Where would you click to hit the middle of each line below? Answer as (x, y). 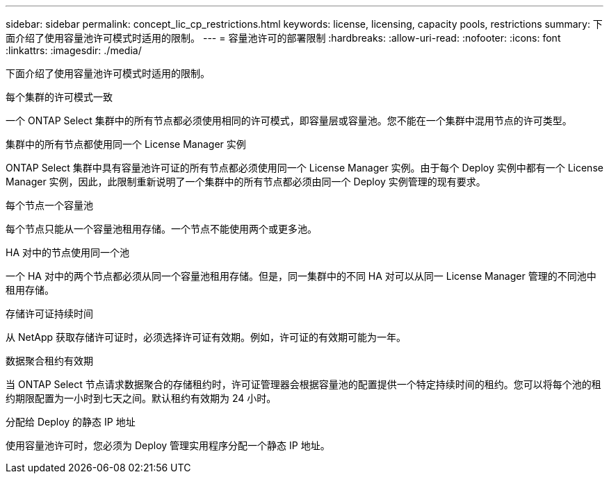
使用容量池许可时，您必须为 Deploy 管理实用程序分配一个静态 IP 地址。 (168, 445)
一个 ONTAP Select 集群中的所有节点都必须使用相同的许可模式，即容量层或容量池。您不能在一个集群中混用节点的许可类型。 (289, 120)
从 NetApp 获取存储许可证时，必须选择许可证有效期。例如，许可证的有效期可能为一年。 (206, 337)
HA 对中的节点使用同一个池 (68, 252)
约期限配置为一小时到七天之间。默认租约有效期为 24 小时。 (141, 398)
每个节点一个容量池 (49, 205)
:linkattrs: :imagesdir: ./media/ (74, 50)
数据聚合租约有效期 (49, 361)
